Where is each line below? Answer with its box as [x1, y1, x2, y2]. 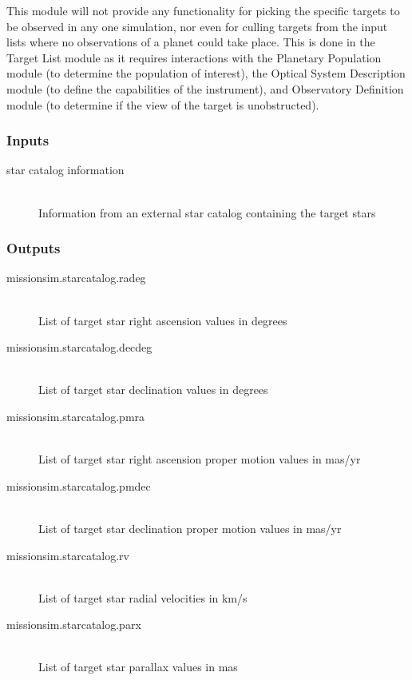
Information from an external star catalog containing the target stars [38, 204, 376, 221]
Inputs [6, 130, 50, 150]
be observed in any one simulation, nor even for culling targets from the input [6, 18, 388, 34]
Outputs [6, 238, 61, 258]
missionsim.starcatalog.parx [6, 616, 141, 633]
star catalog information [6, 161, 125, 178]
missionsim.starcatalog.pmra [6, 408, 145, 424]
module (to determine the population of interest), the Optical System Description [6, 65, 406, 82]
